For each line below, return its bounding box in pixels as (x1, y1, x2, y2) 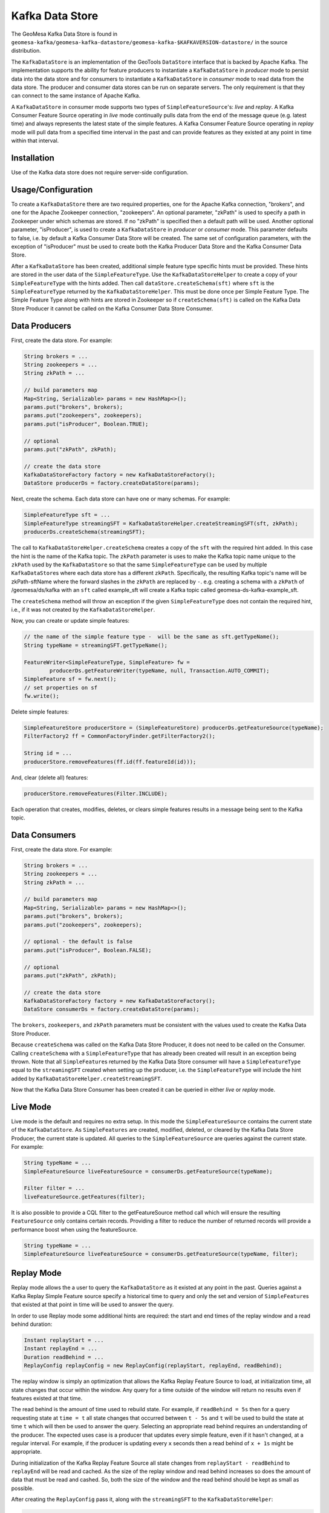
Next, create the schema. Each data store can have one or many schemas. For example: (11, 495, 230, 502)
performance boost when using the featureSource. (11, 1226, 138, 1233)
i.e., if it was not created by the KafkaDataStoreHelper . (11, 606, 155, 613)
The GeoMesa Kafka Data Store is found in (11, 30, 118, 38)
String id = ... (24, 750, 73, 756)
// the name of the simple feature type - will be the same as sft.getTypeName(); (24, 633, 279, 640)
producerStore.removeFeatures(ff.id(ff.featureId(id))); (24, 758, 197, 765)
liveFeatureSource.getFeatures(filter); (24, 1193, 145, 1200)
